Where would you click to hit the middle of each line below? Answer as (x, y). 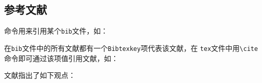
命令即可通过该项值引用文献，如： (61, 58)
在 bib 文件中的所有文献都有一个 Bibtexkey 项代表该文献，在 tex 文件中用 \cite (131, 48)
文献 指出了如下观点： (40, 75)
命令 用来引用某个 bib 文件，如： (56, 31)
